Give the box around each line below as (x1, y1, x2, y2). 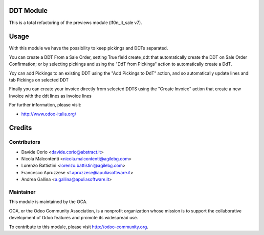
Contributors (9, 139, 41, 146)
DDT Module (9, 6, 48, 15)
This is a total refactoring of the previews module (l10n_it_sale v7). (9, 20, 142, 26)
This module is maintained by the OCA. (9, 199, 88, 205)
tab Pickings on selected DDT (9, 77, 69, 83)
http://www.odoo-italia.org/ (21, 111, 77, 117)
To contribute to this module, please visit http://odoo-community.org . (9, 224, 149, 230)
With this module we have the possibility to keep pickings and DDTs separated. (9, 45, 168, 51)
